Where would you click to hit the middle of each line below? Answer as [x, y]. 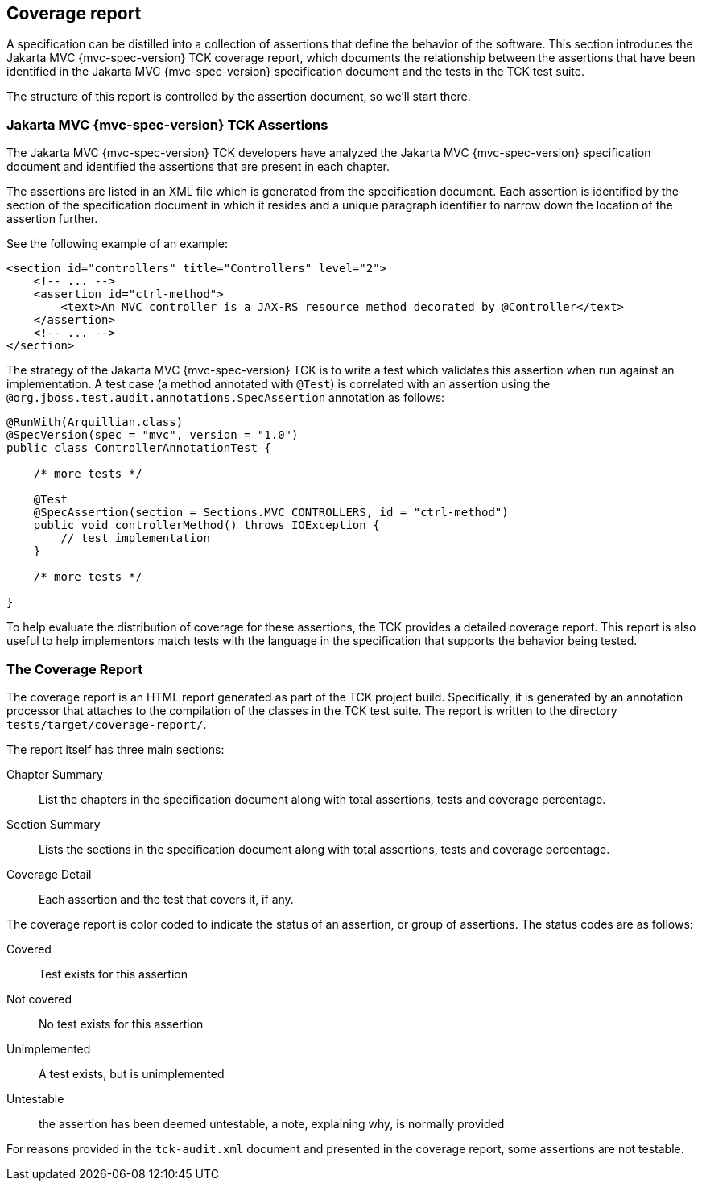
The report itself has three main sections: [116, 749]
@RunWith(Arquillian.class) [95, 422]
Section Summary [54, 824]
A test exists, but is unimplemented [132, 1073]
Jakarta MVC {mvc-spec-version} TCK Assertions [167, 124]
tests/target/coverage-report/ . [107, 724]
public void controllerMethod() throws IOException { [206, 525]
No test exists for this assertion [121, 1024]
